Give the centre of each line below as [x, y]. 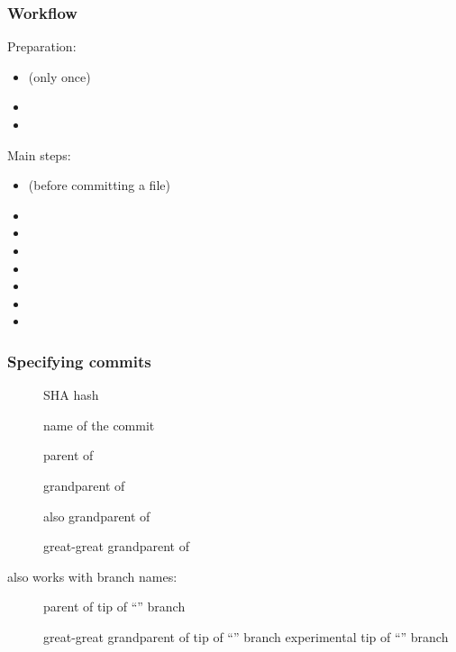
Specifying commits [79, 361]
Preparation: [42, 46]
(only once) [59, 76]
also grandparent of [97, 516]
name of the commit [99, 425]
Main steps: [39, 154]
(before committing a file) [99, 185]
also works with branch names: [92, 576]
